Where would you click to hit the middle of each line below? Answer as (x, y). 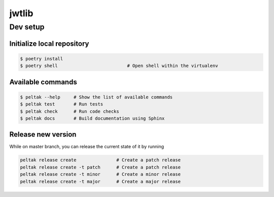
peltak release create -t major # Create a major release (100, 181)
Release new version (43, 135)
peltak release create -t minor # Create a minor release (100, 174)
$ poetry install (42, 59)
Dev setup (27, 27)
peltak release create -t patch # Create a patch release (100, 167)
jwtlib (21, 13)
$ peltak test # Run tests (62, 104)
